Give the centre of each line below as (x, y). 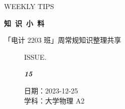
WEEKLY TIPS (29, 6)
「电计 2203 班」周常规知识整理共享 (63, 40)
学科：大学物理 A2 (54, 100)
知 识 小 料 (24, 23)
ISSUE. (35, 57)
